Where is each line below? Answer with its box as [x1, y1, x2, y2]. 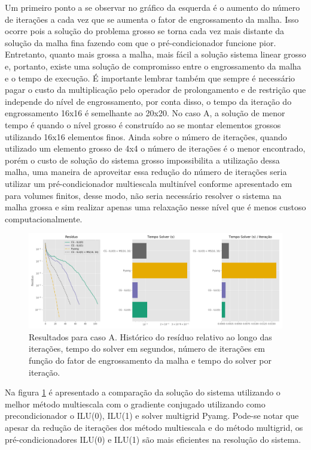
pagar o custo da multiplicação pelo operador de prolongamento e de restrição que [5, 83, 306, 96]
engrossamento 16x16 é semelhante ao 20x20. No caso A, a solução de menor [5, 107, 285, 119]
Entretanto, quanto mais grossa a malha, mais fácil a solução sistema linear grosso [5, 48, 306, 61]
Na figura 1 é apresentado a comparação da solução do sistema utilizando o [5, 386, 280, 398]
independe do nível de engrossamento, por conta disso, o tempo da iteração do [5, 95, 292, 107]
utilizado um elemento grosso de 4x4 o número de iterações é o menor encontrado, [5, 142, 306, 155]
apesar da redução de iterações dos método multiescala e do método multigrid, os [5, 421, 303, 434]
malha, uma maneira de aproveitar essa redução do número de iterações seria [5, 165, 287, 178]
